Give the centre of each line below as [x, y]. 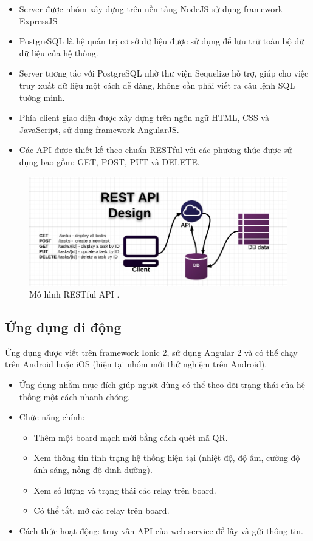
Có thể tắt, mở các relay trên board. [101, 510]
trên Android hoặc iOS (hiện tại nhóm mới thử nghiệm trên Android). [136, 364]
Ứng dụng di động [63, 327]
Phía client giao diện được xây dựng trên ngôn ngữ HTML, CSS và [144, 117]
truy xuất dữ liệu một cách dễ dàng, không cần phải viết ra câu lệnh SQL [157, 85]
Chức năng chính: [52, 417]
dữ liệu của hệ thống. [59, 53]
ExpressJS [38, 20]
